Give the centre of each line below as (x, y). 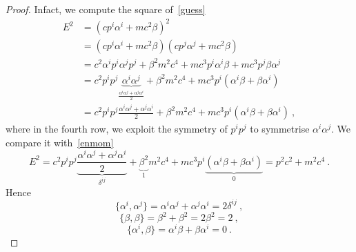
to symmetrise (280, 129)
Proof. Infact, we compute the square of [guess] (106, 9)
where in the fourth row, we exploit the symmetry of (117, 129)
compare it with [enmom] (60, 142)
